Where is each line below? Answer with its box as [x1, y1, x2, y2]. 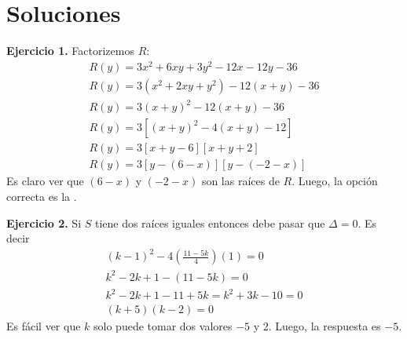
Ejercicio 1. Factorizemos [6, 42, 134, 59]
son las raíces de [201, 173, 280, 189]
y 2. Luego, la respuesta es [253, 318, 381, 334]
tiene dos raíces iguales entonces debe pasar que [94, 214, 325, 231]
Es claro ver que [6, 173, 84, 189]
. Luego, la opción [291, 173, 378, 189]
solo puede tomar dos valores [93, 318, 233, 334]
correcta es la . [6, 188, 77, 205]
